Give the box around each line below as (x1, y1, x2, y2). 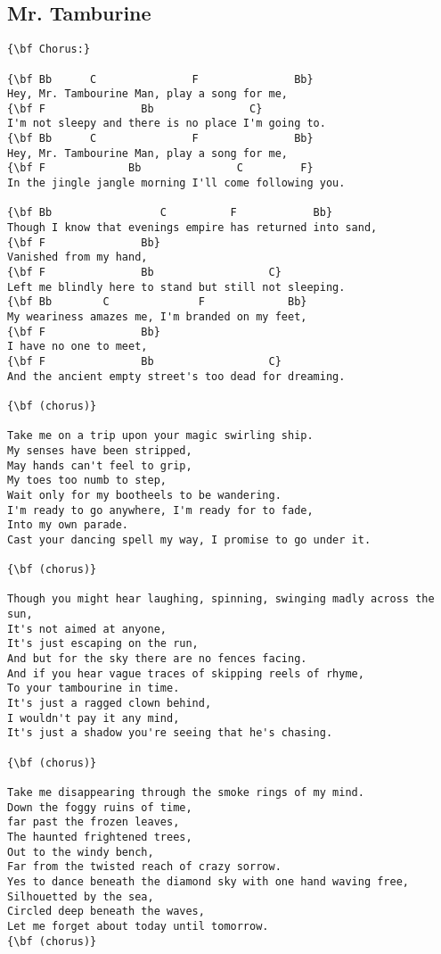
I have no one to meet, (7, 340, 148, 353)
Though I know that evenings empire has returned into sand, (7, 221, 378, 235)
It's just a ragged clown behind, (7, 697, 212, 710)
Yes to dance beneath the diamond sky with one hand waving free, (7, 875, 410, 888)
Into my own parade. (7, 518, 129, 532)
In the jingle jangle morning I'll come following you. (7, 177, 346, 190)
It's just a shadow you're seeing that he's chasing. (7, 726, 333, 740)
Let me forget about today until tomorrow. (7, 919, 269, 933)
